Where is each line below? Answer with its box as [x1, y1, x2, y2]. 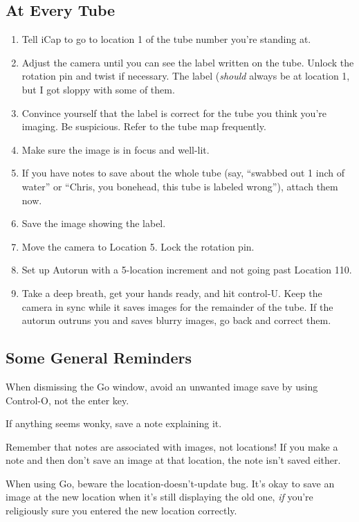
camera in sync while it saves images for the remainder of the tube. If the [21, 299, 333, 314]
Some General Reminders [6, 347, 192, 368]
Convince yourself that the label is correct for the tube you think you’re [21, 105, 326, 120]
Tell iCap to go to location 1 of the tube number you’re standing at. [21, 32, 311, 46]
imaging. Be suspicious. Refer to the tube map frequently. [21, 119, 266, 134]
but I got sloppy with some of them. [21, 82, 175, 96]
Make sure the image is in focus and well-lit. [21, 142, 210, 156]
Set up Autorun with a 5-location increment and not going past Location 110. [21, 262, 352, 277]
